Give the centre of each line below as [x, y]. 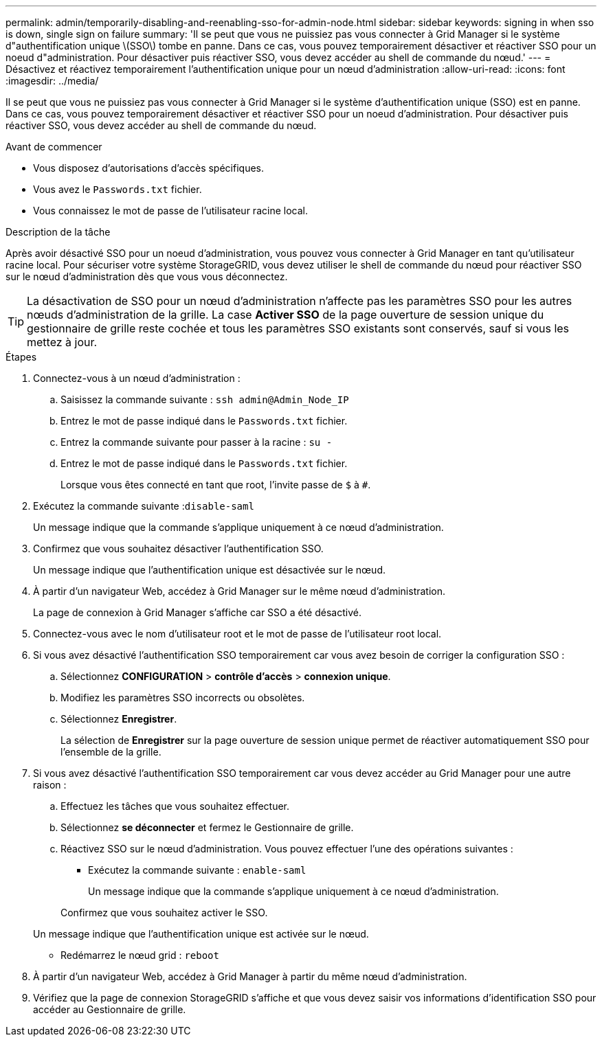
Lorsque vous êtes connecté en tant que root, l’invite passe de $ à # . [216, 485]
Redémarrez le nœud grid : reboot [140, 955]
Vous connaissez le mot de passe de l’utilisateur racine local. [170, 211]
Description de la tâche [58, 232]
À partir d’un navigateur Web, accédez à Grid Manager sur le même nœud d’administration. [239, 591]
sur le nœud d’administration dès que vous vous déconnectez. [147, 276]
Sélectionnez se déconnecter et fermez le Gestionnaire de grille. [207, 827]
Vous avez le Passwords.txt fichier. [118, 189]
